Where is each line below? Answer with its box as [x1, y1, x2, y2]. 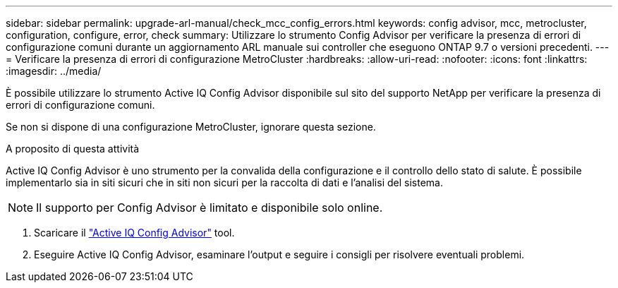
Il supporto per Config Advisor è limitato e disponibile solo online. [36, 200, 383, 215]
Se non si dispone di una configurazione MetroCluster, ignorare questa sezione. [6, 121, 376, 133]
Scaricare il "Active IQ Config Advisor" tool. [34, 227, 235, 239]
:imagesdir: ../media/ [6, 65, 102, 77]
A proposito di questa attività [6, 143, 140, 155]
